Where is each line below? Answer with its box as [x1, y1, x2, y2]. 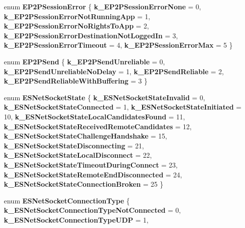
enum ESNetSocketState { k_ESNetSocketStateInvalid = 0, [4, 92, 205, 102]
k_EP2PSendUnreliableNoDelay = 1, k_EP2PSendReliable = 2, [4, 66, 224, 76]
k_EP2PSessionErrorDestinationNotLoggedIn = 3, [4, 30, 178, 40]
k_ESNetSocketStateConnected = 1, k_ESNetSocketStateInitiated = [4, 102, 242, 112]
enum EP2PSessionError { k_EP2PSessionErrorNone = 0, [4, 1, 201, 11]
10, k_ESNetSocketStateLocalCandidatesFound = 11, [4, 111, 185, 121]
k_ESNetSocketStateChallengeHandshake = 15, [4, 131, 168, 141]
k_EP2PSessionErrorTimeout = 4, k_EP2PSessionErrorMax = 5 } [4, 40, 233, 50]
